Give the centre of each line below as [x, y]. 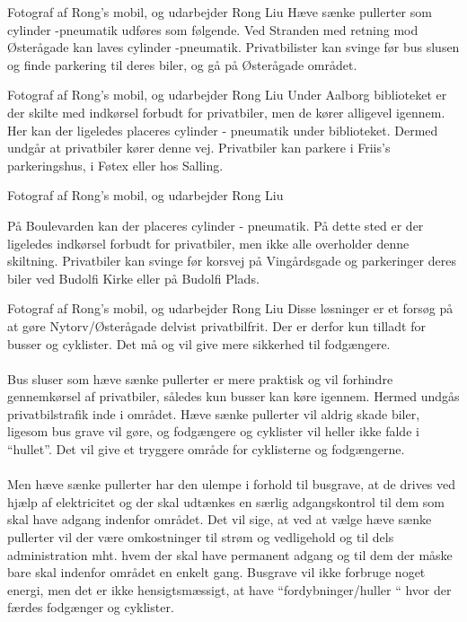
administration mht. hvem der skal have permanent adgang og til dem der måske [230, 554]
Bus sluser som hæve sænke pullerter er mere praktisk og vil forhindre [200, 378]
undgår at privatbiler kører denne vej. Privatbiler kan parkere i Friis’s [199, 148]
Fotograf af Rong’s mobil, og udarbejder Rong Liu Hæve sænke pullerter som [220, 12]
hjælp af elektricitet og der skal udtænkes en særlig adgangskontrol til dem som [226, 501]
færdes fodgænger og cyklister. [91, 607]
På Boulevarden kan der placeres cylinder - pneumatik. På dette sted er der [216, 225]
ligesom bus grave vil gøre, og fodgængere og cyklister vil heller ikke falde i [213, 431]
